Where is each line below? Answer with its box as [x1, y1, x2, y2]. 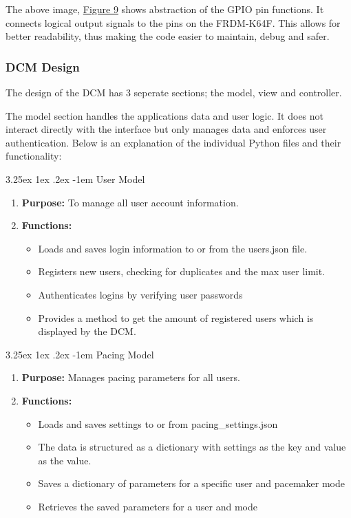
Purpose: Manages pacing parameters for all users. [21, 370, 240, 385]
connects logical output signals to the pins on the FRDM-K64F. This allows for [6, 15, 341, 30]
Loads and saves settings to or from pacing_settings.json [38, 416, 278, 431]
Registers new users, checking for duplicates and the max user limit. [38, 264, 326, 279]
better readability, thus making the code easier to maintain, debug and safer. [6, 29, 330, 43]
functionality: [6, 149, 62, 163]
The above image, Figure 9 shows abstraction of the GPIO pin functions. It [6, 2, 324, 16]
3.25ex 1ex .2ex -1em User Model [6, 171, 145, 186]
